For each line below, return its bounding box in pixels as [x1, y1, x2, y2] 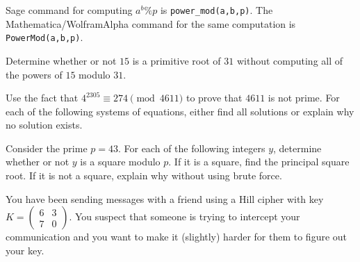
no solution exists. [6, 117, 83, 132]
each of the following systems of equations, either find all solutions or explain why [6, 104, 354, 118]
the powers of [6, 67, 63, 81]
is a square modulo [80, 154, 161, 169]
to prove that [186, 90, 243, 105]
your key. [6, 243, 44, 257]
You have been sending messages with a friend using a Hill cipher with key [6, 191, 324, 206]
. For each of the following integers [117, 140, 265, 155]
